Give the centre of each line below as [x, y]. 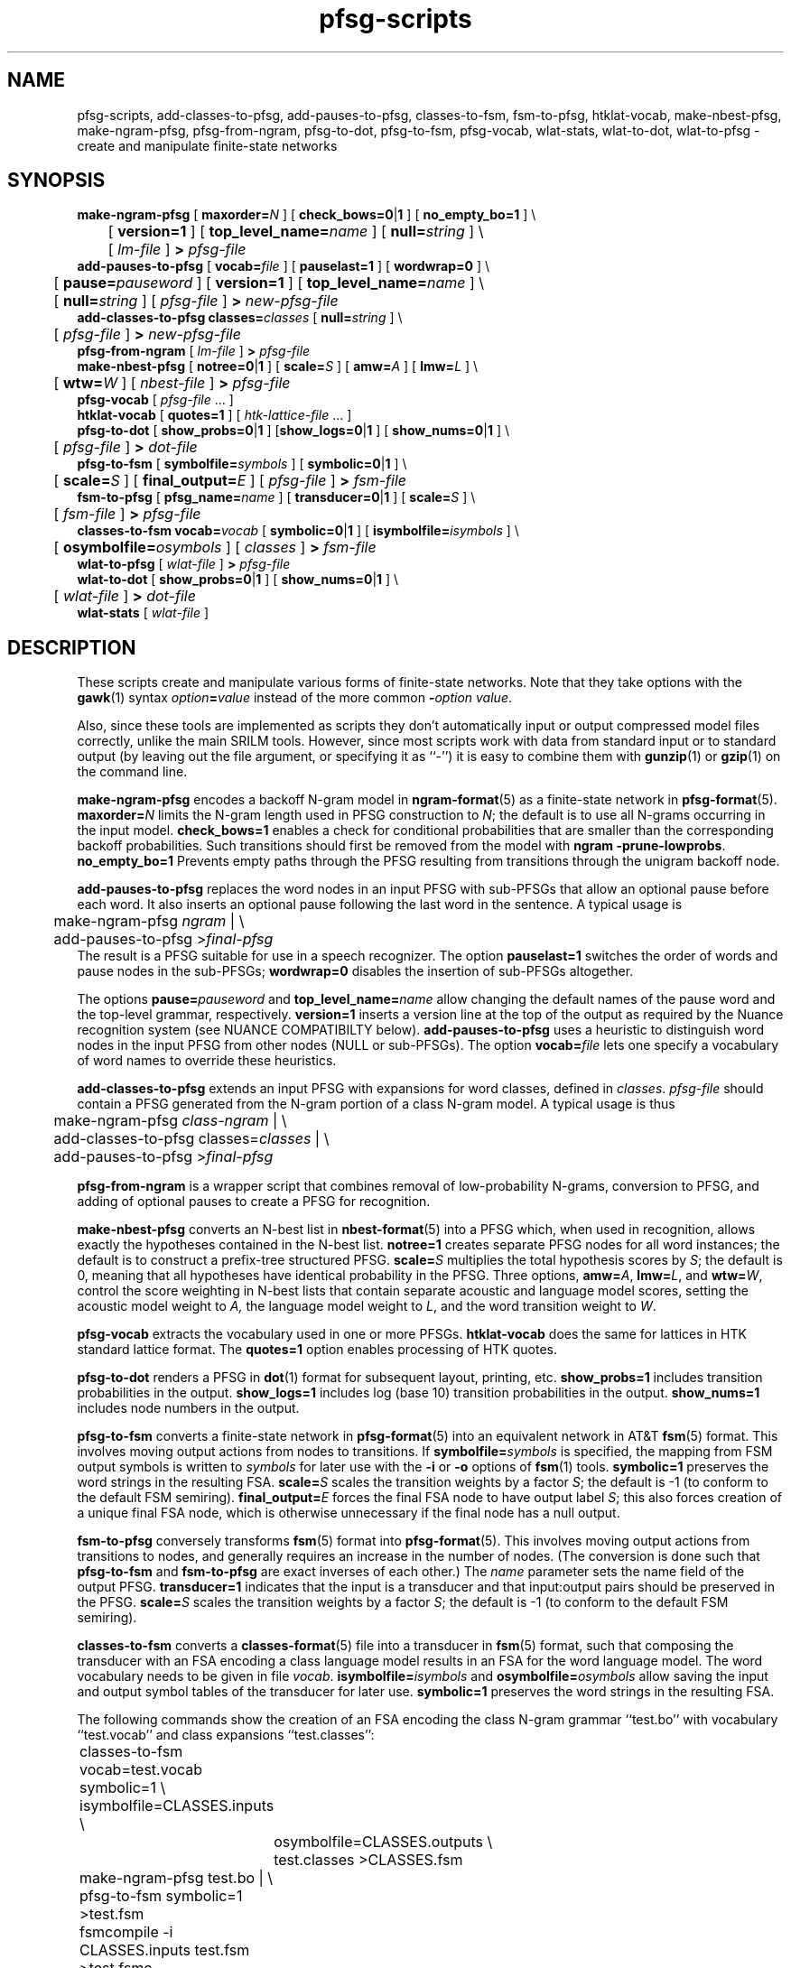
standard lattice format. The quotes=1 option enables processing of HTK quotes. [317, 1350]
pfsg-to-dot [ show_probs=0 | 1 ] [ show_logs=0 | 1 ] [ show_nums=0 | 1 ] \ [293, 431]
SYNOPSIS [56, 181]
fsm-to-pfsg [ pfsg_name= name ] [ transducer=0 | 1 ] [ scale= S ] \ [276, 497]
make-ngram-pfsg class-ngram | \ [170, 1121]
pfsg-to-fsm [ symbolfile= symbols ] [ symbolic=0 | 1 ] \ [242, 464]
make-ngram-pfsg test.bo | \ [177, 1878]
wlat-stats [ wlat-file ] [143, 613]
